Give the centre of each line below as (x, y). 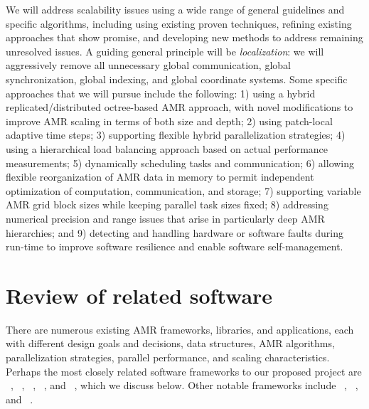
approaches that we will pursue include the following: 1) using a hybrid (161, 93)
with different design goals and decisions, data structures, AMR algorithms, (170, 343)
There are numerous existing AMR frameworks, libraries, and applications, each (180, 329)
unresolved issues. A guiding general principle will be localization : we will (165, 51)
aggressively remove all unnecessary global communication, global (148, 65)
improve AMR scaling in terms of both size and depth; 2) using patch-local (169, 121)
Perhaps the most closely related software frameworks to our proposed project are (184, 371)
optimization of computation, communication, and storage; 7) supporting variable (183, 190)
